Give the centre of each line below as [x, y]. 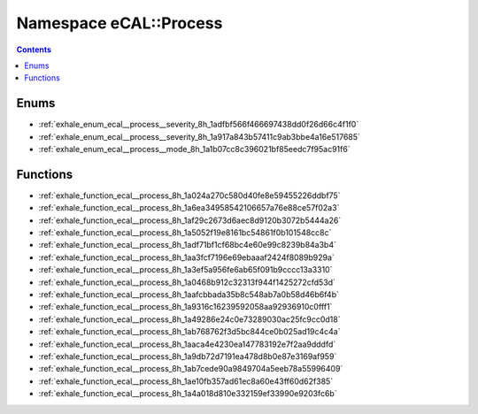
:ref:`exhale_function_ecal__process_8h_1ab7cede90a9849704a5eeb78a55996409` [191, 369]
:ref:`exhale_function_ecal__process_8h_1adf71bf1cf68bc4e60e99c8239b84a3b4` [187, 245]
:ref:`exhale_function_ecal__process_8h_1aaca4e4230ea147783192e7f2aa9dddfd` [187, 344]
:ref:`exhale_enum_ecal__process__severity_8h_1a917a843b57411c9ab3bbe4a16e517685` [199, 136]
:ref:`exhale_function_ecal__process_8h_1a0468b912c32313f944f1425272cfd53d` [187, 282]
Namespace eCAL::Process [119, 23]
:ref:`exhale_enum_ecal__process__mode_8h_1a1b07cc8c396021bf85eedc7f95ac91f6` [194, 149]
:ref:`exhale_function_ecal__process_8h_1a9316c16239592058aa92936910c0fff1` [185, 307]
